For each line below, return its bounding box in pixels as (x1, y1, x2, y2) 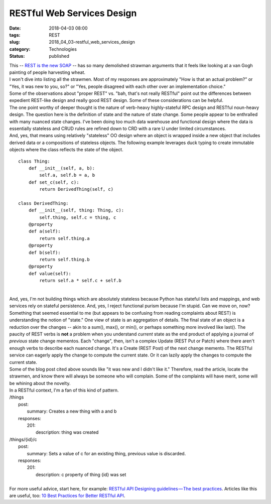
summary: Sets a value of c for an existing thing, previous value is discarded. (27, 450, 186, 456)
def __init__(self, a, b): (28, 165, 95, 171)
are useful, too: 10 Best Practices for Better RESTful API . (9, 492, 125, 498)
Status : (9, 53, 25, 59)
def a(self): (28, 228, 61, 234)
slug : (9, 39, 20, 45)
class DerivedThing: (18, 200, 69, 206)
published (49, 53, 70, 59)
